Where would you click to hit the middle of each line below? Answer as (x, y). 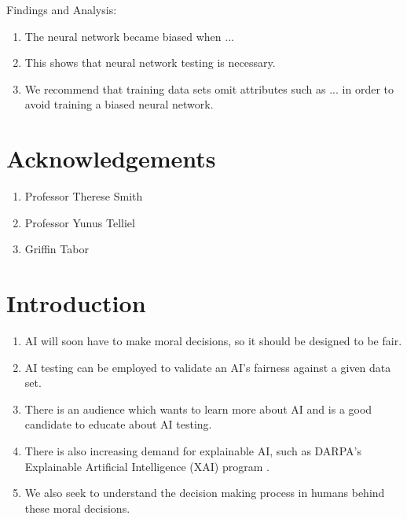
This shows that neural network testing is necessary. (150, 63)
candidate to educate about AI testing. (118, 424)
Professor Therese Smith (84, 196)
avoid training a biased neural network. (119, 104)
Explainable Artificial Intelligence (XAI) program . (147, 466)
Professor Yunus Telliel (80, 222)
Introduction (76, 303)
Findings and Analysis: (62, 9)
